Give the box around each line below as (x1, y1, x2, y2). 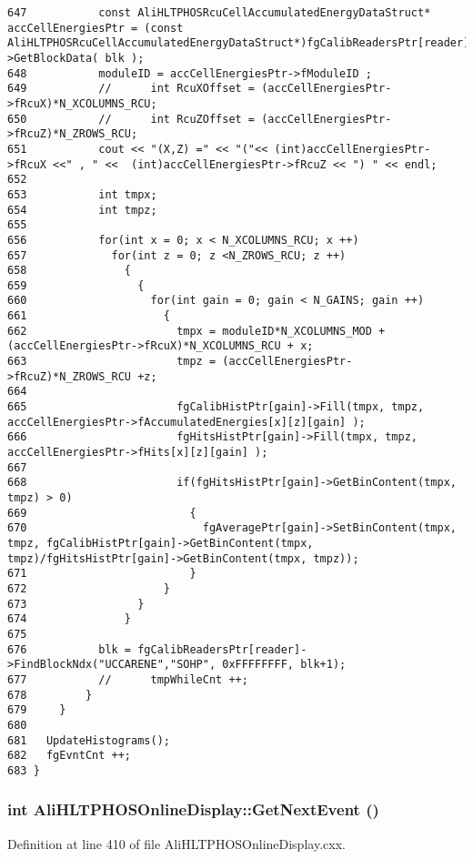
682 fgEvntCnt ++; (7, 749, 132, 763)
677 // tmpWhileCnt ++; (7, 672, 248, 686)
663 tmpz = (7, 355, 216, 369)
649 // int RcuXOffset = (7, 82, 256, 96)
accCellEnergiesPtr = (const (7, 21, 184, 35)
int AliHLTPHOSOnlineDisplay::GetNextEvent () (7, 798, 379, 821)
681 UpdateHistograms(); (7, 733, 170, 747)
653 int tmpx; (7, 187, 157, 201)
